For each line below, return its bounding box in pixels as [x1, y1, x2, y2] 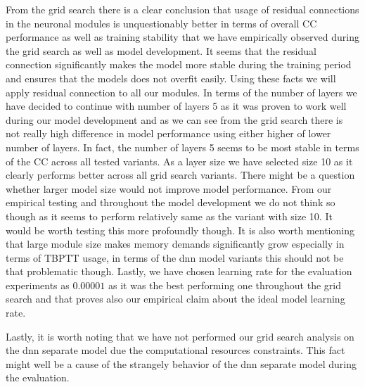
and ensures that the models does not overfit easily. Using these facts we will [6, 70, 336, 85]
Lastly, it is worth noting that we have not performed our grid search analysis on [6, 329, 354, 343]
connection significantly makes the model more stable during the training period [6, 57, 352, 72]
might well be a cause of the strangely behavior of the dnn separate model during [6, 356, 357, 371]
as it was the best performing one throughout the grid [108, 277, 341, 292]
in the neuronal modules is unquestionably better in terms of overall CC [6, 15, 317, 30]
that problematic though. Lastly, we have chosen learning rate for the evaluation [6, 264, 352, 279]
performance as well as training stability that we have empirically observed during [6, 30, 359, 44]
